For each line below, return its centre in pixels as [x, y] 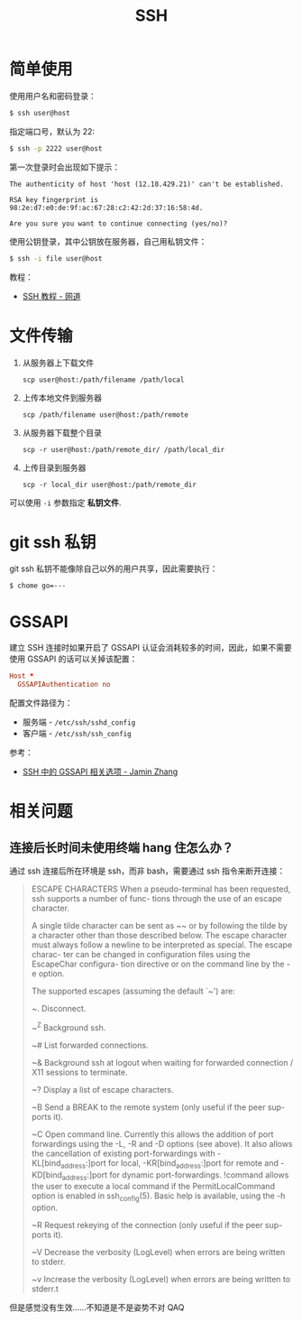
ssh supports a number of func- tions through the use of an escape [156, 899]
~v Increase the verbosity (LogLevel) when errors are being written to [161, 1279]
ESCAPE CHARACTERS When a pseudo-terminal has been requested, [161, 889]
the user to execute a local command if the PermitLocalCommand [153, 1187]
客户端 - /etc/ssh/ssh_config [77, 734]
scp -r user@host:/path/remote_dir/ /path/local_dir [124, 449]
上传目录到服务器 [54, 467]
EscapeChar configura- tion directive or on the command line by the [158, 964]
